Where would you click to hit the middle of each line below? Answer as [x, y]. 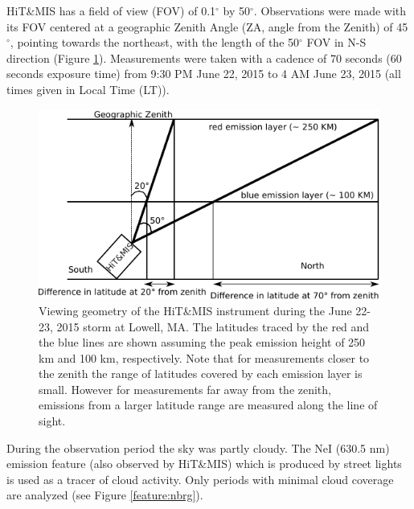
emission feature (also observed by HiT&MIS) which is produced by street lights [204, 464]
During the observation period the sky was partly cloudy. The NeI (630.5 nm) [198, 447]
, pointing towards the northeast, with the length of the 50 [155, 42]
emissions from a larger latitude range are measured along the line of [208, 405]
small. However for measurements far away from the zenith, [185, 389]
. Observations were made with [330, 10]
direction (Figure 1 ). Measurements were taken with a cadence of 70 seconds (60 [204, 57]
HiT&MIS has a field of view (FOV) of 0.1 [111, 10]
